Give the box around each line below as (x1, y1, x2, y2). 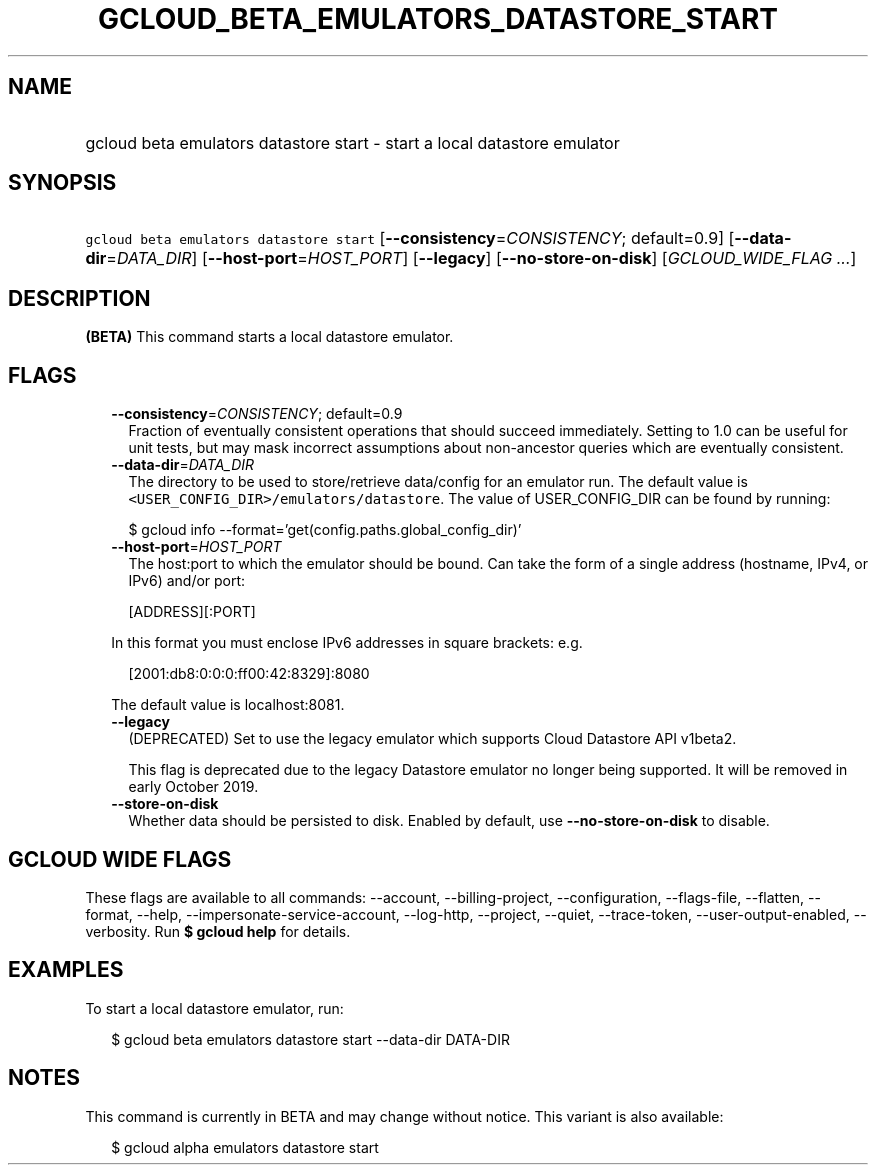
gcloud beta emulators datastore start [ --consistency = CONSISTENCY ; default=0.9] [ (85, 228, 735, 249)
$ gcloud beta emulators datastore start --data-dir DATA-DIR (111, 1030, 510, 1048)
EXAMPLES (8, 957, 124, 983)
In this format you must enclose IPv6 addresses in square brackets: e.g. (111, 634, 583, 652)
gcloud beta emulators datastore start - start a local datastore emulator (85, 132, 620, 153)
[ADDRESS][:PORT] (128, 603, 256, 621)
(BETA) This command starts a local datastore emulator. (85, 328, 454, 346)
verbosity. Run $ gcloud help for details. (85, 922, 351, 940)
